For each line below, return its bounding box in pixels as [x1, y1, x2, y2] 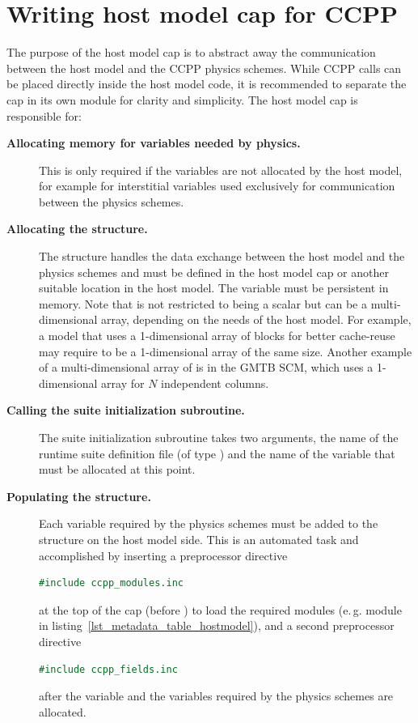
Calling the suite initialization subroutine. [6, 402, 245, 419]
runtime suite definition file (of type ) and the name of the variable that [39, 444, 395, 461]
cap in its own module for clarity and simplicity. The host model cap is [6, 91, 358, 108]
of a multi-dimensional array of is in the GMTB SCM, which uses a [39, 359, 374, 376]
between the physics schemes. [39, 193, 184, 210]
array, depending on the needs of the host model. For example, [101, 311, 412, 328]
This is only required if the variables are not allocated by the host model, [39, 161, 403, 178]
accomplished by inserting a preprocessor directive [39, 547, 288, 564]
